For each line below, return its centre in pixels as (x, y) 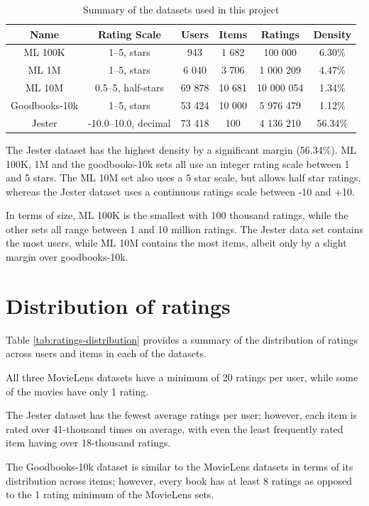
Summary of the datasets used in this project (181, 9)
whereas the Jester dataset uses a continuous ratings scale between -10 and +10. (181, 191)
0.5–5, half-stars (129, 88)
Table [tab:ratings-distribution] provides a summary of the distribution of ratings (182, 339)
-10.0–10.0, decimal (130, 122)
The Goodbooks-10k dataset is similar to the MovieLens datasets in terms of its (180, 466)
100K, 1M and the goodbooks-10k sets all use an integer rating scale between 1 (178, 163)
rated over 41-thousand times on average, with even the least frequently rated (175, 428)
